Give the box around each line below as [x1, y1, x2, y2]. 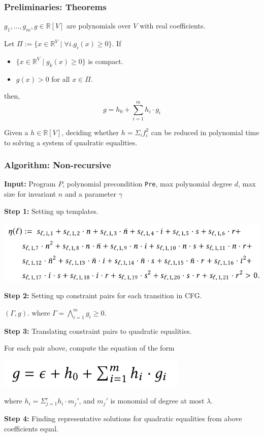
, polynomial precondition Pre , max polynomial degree [62, 178, 233, 189]
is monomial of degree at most [110, 395, 205, 406]
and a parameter [64, 188, 116, 199]
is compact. [88, 55, 123, 66]
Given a [4, 127, 28, 137]
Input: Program [4, 178, 56, 189]
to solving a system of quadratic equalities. [4, 137, 138, 147]
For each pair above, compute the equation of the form [4, 342, 175, 353]
